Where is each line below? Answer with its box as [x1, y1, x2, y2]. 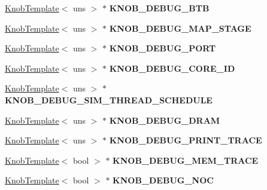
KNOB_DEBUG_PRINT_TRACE [109, 134, 262, 146]
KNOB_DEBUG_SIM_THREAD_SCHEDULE [5, 93, 213, 106]
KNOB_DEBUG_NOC [113, 174, 214, 186]
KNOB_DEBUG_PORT [109, 42, 216, 54]
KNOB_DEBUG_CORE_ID [109, 62, 235, 74]
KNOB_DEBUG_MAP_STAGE [109, 22, 251, 34]
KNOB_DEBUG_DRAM [109, 114, 220, 126]
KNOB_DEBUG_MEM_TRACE [113, 154, 259, 166]
